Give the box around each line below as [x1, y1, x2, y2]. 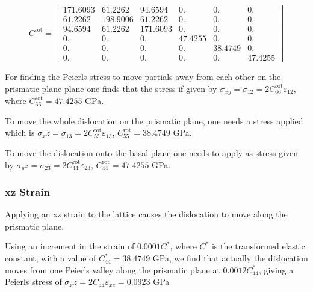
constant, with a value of [5, 252, 96, 264]
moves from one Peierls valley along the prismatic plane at [5, 263, 220, 276]
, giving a [259, 263, 294, 276]
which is [5, 126, 35, 139]
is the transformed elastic [211, 240, 305, 252]
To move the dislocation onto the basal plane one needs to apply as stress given [5, 147, 299, 159]
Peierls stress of [5, 275, 62, 288]
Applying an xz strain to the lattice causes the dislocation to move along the [5, 208, 288, 221]
